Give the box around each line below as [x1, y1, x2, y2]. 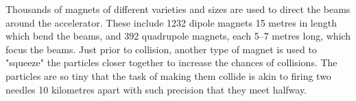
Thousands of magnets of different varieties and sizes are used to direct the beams [5, 2, 351, 16]
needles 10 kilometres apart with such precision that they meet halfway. [5, 82, 307, 96]
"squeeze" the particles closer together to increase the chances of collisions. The [5, 55, 337, 70]
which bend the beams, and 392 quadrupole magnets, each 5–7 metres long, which [5, 29, 351, 43]
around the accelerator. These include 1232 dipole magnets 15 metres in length [5, 15, 337, 29]
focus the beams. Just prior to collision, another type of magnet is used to [5, 42, 317, 56]
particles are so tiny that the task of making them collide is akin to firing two [5, 68, 331, 83]
